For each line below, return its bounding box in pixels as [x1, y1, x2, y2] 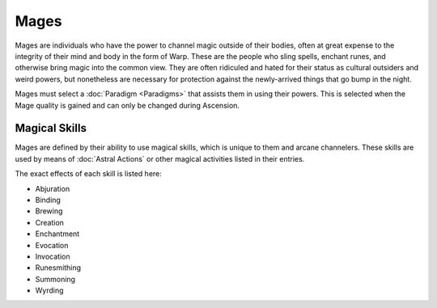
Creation [35, 217, 65, 227]
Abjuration [35, 184, 70, 193]
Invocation [35, 251, 70, 261]
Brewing [35, 206, 63, 216]
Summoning [35, 274, 76, 284]
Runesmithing [35, 263, 81, 272]
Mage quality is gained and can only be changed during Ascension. [15, 100, 240, 110]
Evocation [35, 240, 69, 250]
